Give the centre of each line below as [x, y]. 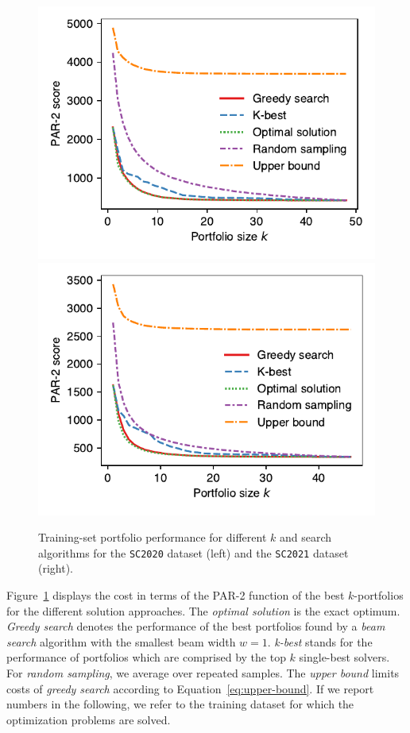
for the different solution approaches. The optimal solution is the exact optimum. [203, 610]
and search [306, 537]
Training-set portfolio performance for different [153, 537]
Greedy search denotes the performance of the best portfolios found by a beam [196, 626]
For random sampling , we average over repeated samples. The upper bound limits [203, 673]
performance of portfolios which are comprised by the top [146, 657]
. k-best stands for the [320, 641]
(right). [56, 568]
